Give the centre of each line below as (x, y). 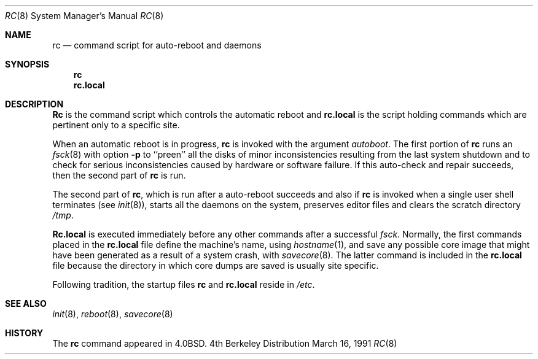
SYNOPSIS (27, 64)
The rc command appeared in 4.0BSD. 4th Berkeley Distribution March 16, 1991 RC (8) (225, 343)
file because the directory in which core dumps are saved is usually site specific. (216, 265)
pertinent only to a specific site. (116, 125)
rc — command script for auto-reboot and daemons (157, 45)
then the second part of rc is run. (119, 175)
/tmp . (63, 215)
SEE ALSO (26, 303)
